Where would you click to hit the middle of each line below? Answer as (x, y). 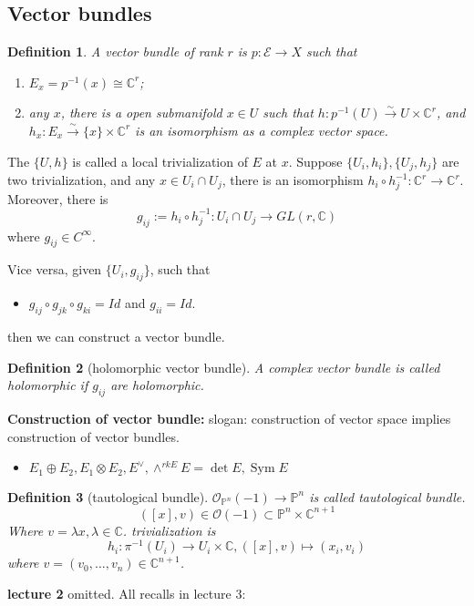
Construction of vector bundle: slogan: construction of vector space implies (229, 419)
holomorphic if (48, 385)
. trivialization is (169, 530)
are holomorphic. (157, 385)
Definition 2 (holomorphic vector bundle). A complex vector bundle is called (224, 367)
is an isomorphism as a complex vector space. (262, 130)
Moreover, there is (58, 198)
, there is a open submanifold (141, 113)
